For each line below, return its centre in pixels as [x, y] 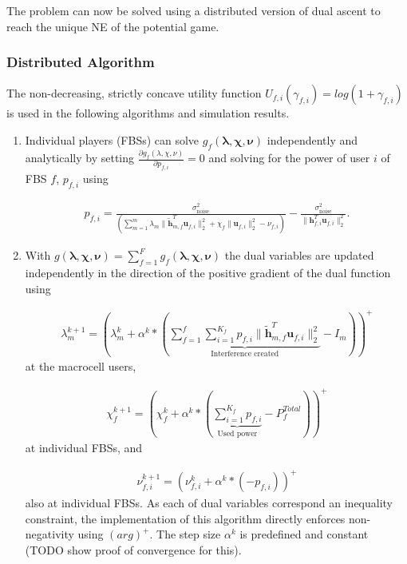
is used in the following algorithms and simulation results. [148, 113]
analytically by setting [80, 158]
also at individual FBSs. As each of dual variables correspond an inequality [209, 503]
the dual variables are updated [299, 255]
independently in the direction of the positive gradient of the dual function [208, 273]
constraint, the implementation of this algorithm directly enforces [185, 518]
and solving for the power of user [289, 158]
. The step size [185, 534]
